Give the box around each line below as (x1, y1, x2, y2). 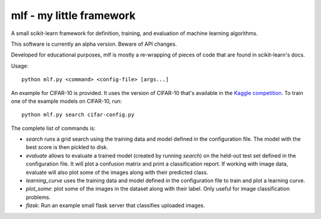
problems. (26, 193, 51, 201)
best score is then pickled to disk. (26, 144, 109, 151)
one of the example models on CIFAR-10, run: (11, 97, 122, 104)
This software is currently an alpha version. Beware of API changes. (11, 40, 177, 47)
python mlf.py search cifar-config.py (21, 112, 135, 118)
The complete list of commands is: (11, 125, 96, 132)
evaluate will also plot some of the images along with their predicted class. (26, 169, 208, 176)
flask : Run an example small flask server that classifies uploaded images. (26, 202, 205, 209)
